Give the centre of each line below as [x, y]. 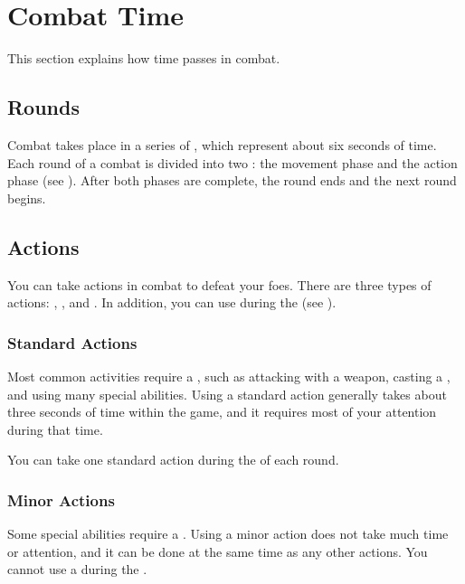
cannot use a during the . [77, 569]
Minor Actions [61, 499]
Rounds [43, 107]
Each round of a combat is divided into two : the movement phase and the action [232, 162]
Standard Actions [72, 342]
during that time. [55, 429]
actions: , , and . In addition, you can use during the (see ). [172, 302]
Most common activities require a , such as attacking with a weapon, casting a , [229, 376]
